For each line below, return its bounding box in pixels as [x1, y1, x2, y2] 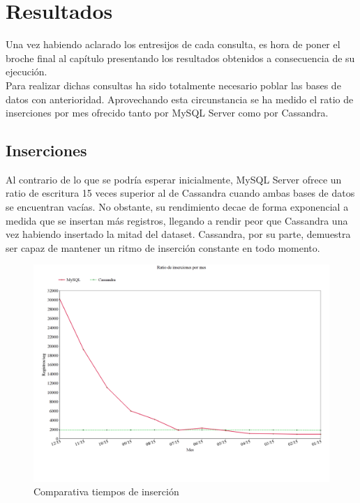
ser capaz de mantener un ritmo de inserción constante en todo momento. [6, 240, 320, 255]
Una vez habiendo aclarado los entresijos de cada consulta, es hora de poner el [6, 37, 340, 52]
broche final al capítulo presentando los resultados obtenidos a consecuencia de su [6, 50, 355, 65]
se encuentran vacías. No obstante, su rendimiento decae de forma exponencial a [6, 200, 349, 214]
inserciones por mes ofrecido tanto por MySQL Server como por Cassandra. [6, 105, 329, 120]
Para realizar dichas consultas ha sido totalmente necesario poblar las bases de [6, 77, 341, 92]
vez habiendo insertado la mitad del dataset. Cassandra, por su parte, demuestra [6, 227, 351, 241]
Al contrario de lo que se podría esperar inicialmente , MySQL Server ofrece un [6, 172, 342, 186]
